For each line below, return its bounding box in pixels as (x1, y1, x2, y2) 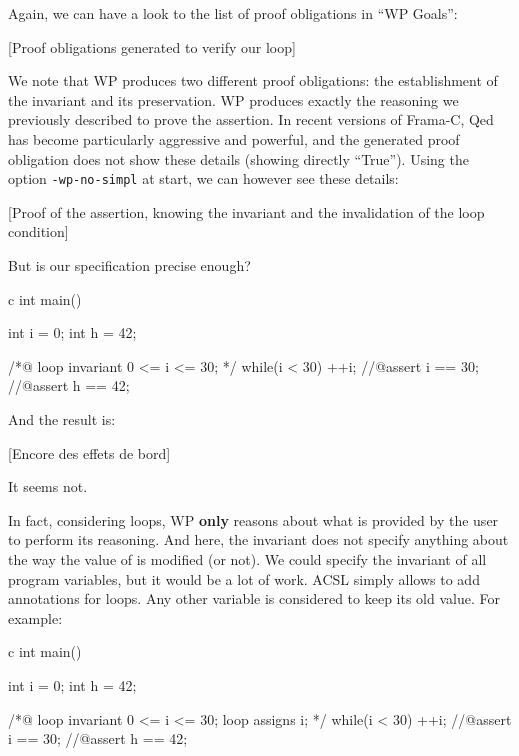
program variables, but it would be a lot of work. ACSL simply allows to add (8, 568, 480, 589)
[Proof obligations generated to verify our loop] (8, 36, 296, 57)
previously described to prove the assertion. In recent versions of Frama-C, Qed (8, 109, 494, 130)
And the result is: (8, 408, 116, 429)
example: (8, 607, 63, 628)
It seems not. (8, 476, 88, 497)
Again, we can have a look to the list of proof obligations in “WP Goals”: (8, 3, 458, 23)
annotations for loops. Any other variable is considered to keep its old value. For (8, 588, 500, 609)
